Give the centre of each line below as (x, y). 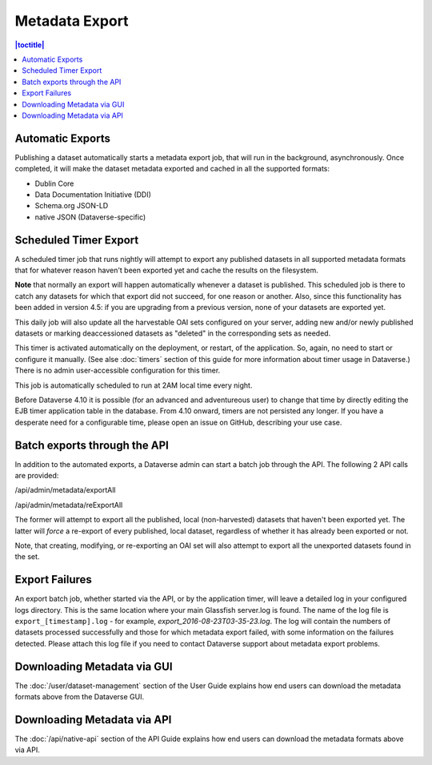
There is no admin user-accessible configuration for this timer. (118, 370)
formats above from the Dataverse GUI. (80, 697)
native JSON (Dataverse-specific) (90, 217)
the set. (27, 557)
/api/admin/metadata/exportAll (65, 490)
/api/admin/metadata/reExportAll (69, 505)
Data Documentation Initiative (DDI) (93, 194)
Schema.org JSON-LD (72, 206)
